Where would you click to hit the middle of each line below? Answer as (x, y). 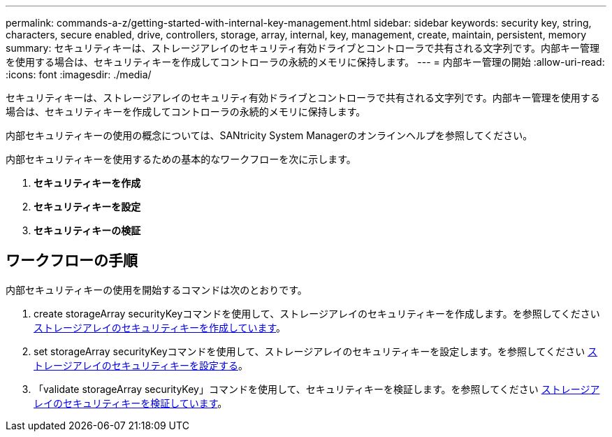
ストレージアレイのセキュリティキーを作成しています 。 (160, 327)
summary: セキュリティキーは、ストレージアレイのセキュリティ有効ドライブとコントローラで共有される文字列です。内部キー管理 (303, 48)
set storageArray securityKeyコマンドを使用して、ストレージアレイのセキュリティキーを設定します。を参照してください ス (316, 351)
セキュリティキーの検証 (87, 230)
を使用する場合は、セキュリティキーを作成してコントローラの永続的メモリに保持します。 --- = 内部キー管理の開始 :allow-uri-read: (305, 62)
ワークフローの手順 (72, 261)
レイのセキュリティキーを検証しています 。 (131, 403)
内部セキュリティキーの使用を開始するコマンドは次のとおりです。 (156, 289)
